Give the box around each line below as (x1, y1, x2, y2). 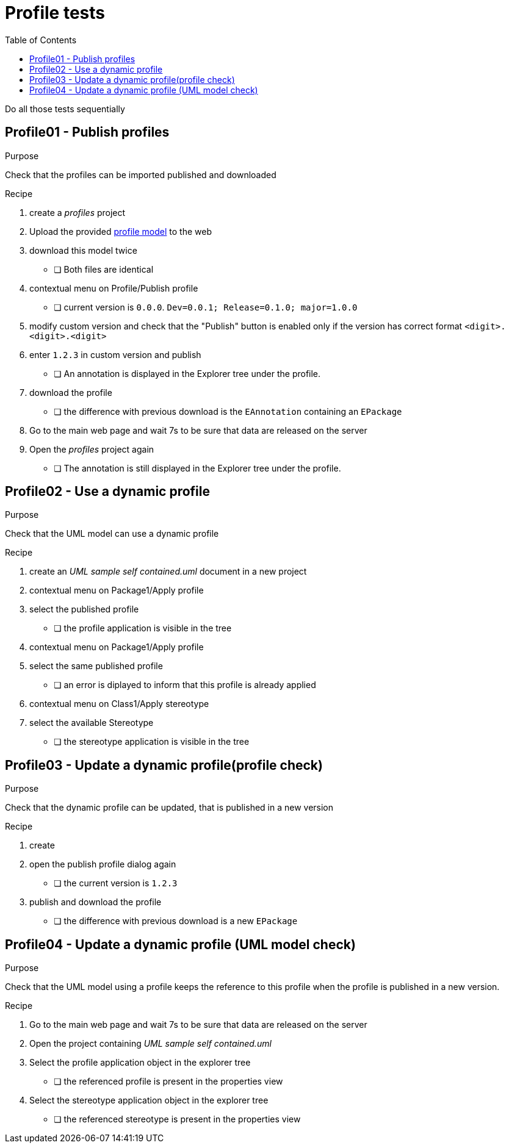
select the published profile (29, 604, 139, 615)
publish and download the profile (29, 897, 162, 908)
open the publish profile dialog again (29, 859, 176, 870)
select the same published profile (29, 661, 163, 672)
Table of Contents (5, 34, 77, 45)
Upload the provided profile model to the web (29, 226, 212, 237)
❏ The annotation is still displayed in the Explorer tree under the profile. (54, 462, 341, 473)
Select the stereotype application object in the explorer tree (29, 1095, 269, 1106)
